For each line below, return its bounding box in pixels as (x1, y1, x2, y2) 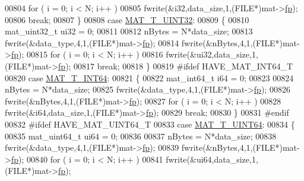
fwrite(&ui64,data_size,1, (166, 153, 258, 165)
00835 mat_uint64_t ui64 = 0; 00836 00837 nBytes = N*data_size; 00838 (5, 129, 277, 142)
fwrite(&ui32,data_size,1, (166, 48, 258, 61)
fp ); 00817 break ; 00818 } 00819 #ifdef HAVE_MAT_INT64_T (58, 59, 293, 72)
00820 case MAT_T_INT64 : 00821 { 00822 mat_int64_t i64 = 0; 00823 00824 (5, 71, 294, 84)
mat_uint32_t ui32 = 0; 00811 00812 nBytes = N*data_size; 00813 (5, 25, 253, 37)
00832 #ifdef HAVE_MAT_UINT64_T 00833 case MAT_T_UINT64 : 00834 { (5, 118, 295, 130)
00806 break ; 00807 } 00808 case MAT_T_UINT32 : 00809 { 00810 (5, 13, 249, 26)
